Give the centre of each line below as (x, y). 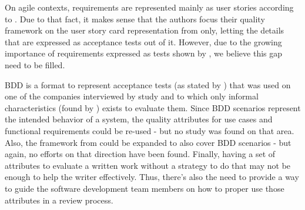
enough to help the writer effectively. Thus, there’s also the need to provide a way (152, 177)
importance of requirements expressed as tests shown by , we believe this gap (144, 53)
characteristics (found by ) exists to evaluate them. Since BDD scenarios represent (153, 107)
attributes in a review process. (59, 200)
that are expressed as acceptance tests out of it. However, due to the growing (143, 41)
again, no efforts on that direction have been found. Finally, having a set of (140, 154)
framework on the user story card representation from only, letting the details (145, 30)
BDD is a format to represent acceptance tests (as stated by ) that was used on (148, 84)
